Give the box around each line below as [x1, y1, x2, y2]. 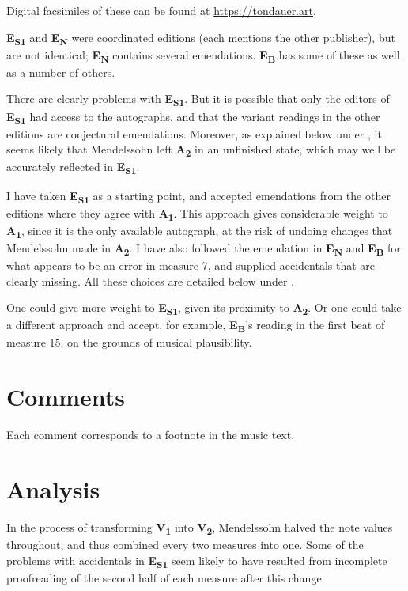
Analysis [6, 472, 100, 505]
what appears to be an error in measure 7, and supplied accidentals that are [6, 257, 376, 274]
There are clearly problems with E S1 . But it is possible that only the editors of [6, 90, 390, 109]
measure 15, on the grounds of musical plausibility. [6, 334, 252, 350]
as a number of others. [6, 63, 115, 80]
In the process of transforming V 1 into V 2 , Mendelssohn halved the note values [6, 518, 393, 537]
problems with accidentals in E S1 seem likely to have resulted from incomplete [6, 551, 387, 570]
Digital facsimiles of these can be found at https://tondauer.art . [6, 2, 316, 18]
